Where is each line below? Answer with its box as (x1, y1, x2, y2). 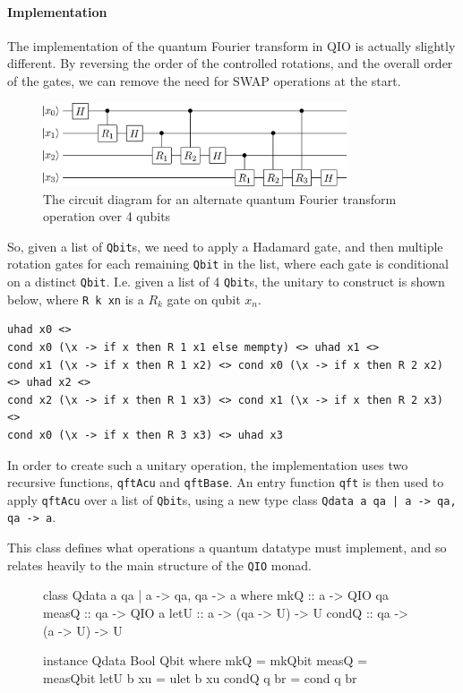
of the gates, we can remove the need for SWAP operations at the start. (7, 71, 401, 90)
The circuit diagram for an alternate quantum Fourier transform (43, 189, 397, 208)
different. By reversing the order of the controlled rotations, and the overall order (7, 54, 453, 73)
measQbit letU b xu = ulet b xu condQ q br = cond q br (43, 668, 357, 687)
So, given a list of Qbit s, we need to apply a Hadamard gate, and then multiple (7, 236, 443, 255)
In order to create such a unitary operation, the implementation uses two (7, 455, 408, 474)
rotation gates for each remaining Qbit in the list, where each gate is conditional (7, 254, 449, 273)
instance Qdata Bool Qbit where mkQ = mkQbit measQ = (43, 651, 368, 670)
